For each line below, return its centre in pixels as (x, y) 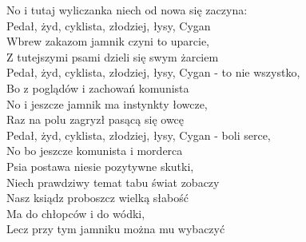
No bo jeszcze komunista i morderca (95, 151)
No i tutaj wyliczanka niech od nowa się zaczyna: (127, 10)
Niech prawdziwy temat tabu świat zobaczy (113, 182)
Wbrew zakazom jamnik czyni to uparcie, (108, 41)
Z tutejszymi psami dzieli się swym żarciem (113, 56)
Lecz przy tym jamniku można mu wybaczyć (116, 229)
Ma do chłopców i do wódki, (76, 213)
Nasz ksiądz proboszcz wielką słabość (97, 198)
